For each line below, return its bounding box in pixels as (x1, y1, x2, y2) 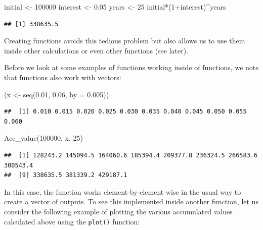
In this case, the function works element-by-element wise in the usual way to (4, 186, 241, 197)
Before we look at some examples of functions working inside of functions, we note (4, 62, 259, 73)
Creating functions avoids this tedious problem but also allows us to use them (4, 35, 245, 46)
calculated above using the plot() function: (4, 216, 140, 226)
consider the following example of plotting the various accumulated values (4, 206, 233, 216)
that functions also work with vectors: (4, 72, 121, 82)
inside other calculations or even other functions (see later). (4, 45, 189, 55)
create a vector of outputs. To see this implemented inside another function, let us (4, 196, 258, 207)
